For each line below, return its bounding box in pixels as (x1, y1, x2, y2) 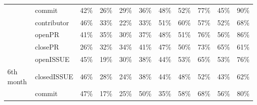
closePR (35, 42, 59, 52)
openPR (35, 29, 59, 40)
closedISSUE (35, 71, 73, 81)
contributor (35, 17, 69, 27)
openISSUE (35, 54, 70, 64)
